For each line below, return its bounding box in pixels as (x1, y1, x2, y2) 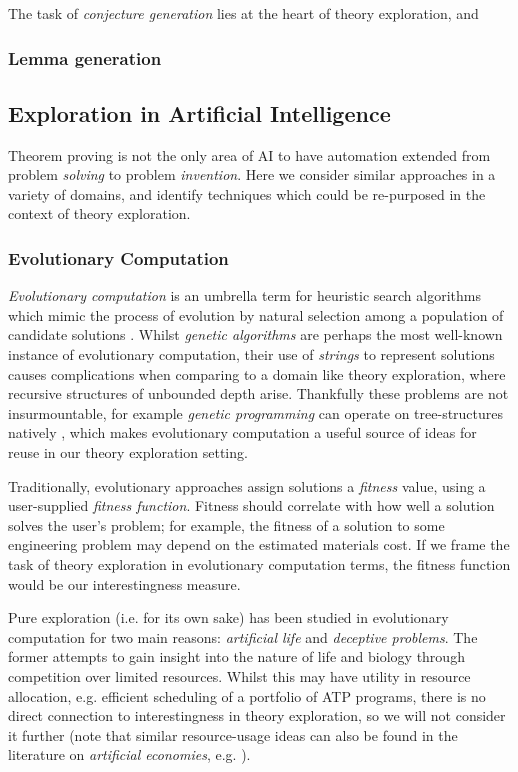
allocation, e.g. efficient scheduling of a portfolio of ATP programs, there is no (8, 685, 486, 706)
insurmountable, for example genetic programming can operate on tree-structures (8, 402, 504, 423)
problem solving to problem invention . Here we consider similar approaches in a (8, 164, 496, 185)
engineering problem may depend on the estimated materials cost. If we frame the (8, 534, 510, 555)
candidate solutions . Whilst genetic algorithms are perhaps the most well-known (8, 324, 503, 345)
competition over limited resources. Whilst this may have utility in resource (8, 665, 471, 686)
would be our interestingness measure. (8, 573, 241, 594)
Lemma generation (8, 45, 162, 70)
